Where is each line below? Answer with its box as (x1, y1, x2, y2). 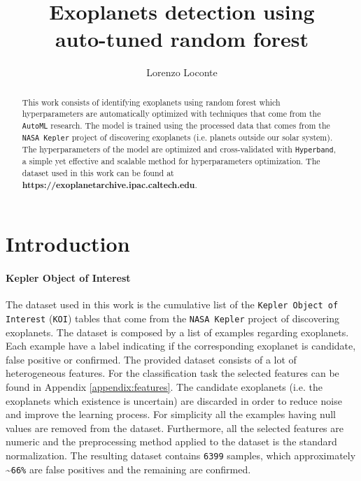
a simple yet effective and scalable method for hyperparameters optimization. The (22, 155, 320, 167)
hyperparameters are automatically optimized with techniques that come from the (22, 108, 321, 120)
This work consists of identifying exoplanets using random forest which (22, 96, 281, 108)
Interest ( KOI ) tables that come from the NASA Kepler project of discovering (6, 311, 340, 326)
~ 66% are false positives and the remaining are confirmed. (6, 461, 251, 476)
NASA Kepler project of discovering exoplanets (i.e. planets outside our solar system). (22, 131, 333, 143)
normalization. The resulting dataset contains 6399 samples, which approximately (6, 448, 356, 463)
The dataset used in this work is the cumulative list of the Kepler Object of (6, 297, 339, 312)
